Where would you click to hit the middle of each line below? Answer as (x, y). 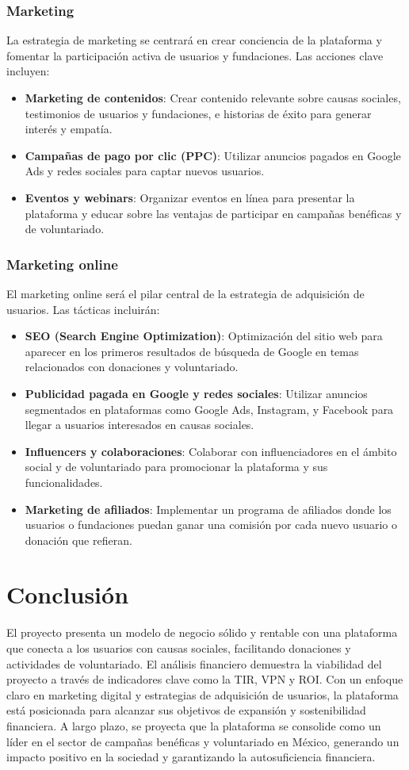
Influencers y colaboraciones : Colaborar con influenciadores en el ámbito (211, 451)
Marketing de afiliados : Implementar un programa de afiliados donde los (208, 509)
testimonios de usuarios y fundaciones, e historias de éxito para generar (198, 113)
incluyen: (28, 71)
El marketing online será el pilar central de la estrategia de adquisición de (185, 293)
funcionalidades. (64, 482)
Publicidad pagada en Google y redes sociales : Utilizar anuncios (196, 393)
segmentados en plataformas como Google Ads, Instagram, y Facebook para (209, 409)
